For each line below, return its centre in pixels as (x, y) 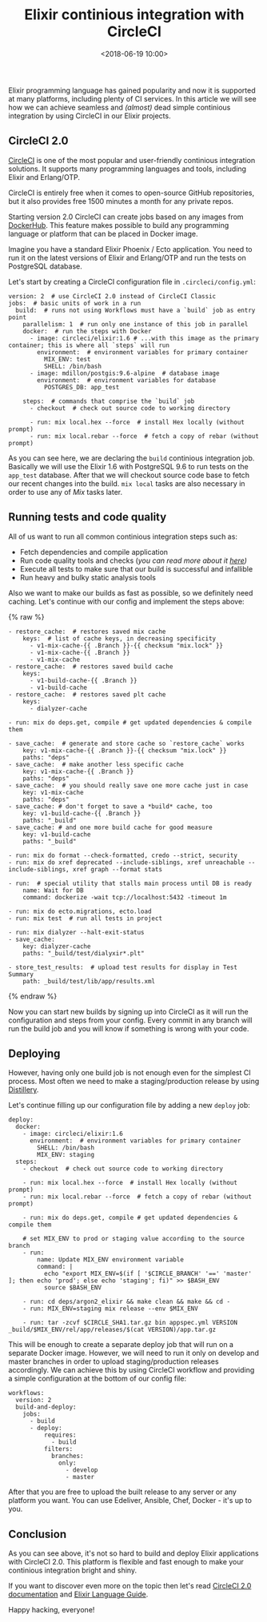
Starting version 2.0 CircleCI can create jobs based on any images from (126, 217)
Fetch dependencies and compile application (94, 552)
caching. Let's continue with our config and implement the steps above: (127, 601)
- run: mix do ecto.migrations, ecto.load (80, 911)
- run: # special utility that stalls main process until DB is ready (130, 883)
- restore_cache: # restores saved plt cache (87, 694)
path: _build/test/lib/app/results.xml (89, 981)
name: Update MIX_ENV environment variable (110, 1260)
